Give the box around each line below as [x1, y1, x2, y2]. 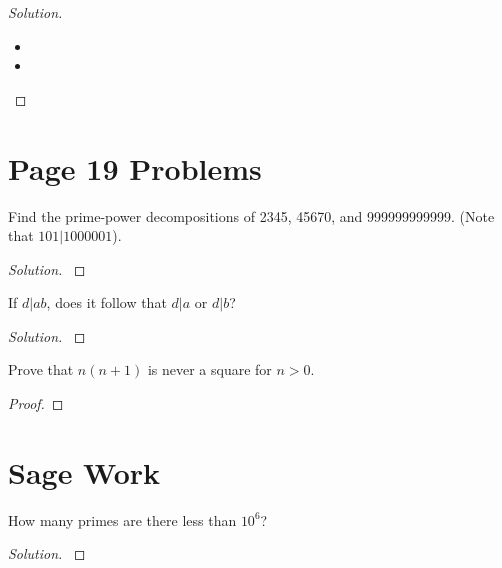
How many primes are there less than [8, 509, 237, 530]
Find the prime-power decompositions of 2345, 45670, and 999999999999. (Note [8, 205, 495, 226]
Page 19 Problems [8, 147, 262, 188]
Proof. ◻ [8, 393, 64, 414]
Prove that [8, 359, 74, 380]
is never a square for [147, 359, 272, 380]
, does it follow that [46, 292, 167, 313]
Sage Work [8, 451, 161, 492]
